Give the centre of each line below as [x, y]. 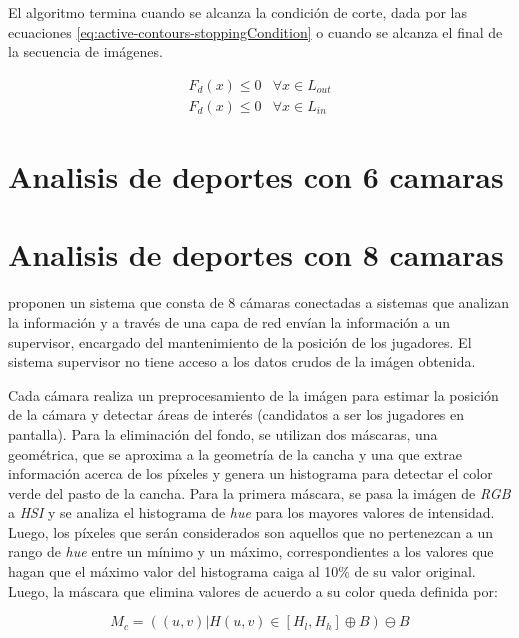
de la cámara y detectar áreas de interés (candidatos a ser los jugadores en [236, 414]
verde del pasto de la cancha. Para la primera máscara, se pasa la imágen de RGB [259, 492]
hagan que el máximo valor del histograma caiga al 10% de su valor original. [242, 571]
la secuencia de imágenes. [85, 51]
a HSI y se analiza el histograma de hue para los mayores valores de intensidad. [251, 512]
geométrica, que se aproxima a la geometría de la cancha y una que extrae [235, 453]
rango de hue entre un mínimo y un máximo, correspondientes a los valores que [251, 551]
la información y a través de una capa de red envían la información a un [229, 321]
